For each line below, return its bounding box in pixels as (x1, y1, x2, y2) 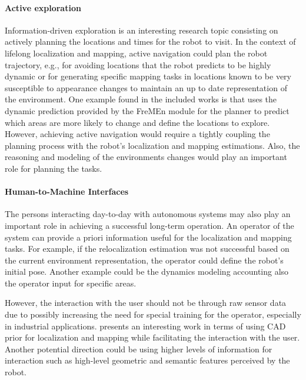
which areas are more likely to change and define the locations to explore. (5, 116, 270, 128)
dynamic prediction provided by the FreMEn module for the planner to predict (5, 104, 290, 116)
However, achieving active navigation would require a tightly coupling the (5, 128, 270, 140)
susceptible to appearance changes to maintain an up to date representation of (5, 81, 287, 94)
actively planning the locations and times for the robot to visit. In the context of (5, 35, 296, 48)
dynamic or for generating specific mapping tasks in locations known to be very (5, 70, 291, 82)
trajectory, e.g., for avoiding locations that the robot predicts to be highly (5, 58, 271, 71)
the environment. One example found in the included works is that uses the (5, 93, 277, 105)
